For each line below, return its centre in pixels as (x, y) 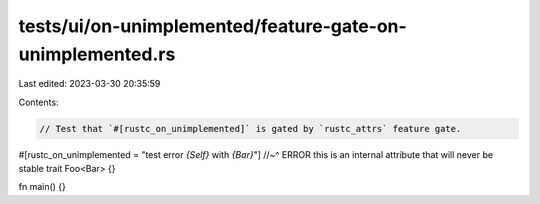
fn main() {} (42, 187)
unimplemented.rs (97, 54)
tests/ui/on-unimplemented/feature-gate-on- (212, 26)
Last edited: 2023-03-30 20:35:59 (89, 84)
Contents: (38, 102)
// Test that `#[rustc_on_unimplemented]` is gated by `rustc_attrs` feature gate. (250, 128)
